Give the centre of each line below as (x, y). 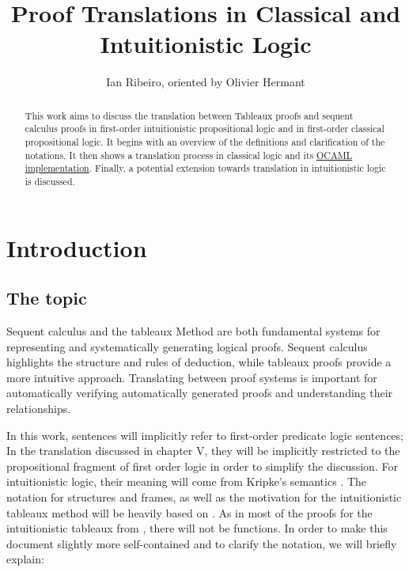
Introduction (77, 247)
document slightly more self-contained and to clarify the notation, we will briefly (202, 543)
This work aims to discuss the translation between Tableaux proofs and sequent (189, 115)
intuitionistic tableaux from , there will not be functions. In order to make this (197, 528)
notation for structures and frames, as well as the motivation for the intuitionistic (204, 496)
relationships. (39, 408)
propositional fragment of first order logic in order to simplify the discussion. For (202, 466)
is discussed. (50, 181)
